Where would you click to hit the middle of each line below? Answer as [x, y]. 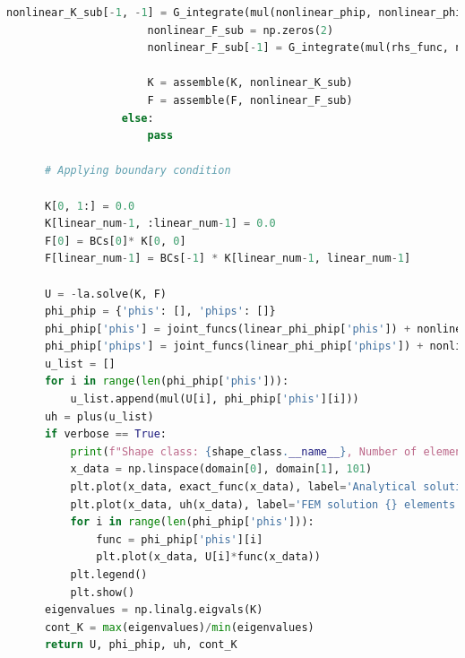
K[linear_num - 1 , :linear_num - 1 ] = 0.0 [160, 224]
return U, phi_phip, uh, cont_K [141, 645]
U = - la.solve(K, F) [106, 294]
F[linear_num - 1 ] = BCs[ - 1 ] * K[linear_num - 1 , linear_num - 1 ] [228, 259]
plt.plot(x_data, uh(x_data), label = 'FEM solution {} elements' [266, 504]
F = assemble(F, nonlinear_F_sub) [250, 100]
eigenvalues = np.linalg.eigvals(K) [154, 610]
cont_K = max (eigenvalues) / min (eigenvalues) [179, 627]
